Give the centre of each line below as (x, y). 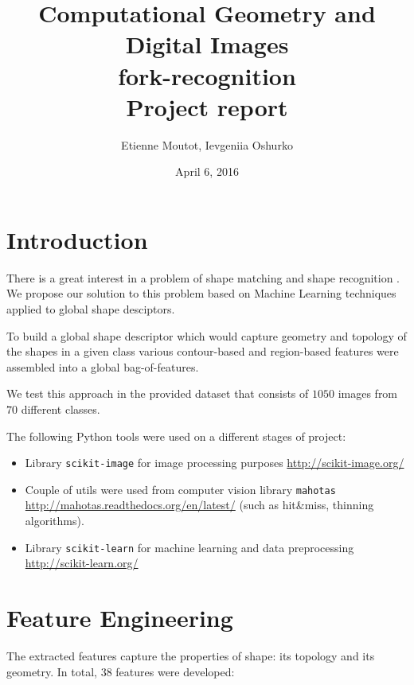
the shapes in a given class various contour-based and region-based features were (203, 351)
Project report (207, 106)
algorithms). (55, 521)
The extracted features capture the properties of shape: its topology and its (191, 656)
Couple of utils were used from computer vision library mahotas (180, 489)
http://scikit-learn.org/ (82, 563)
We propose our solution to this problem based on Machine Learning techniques (201, 293)
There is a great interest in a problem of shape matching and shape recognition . (203, 277)
